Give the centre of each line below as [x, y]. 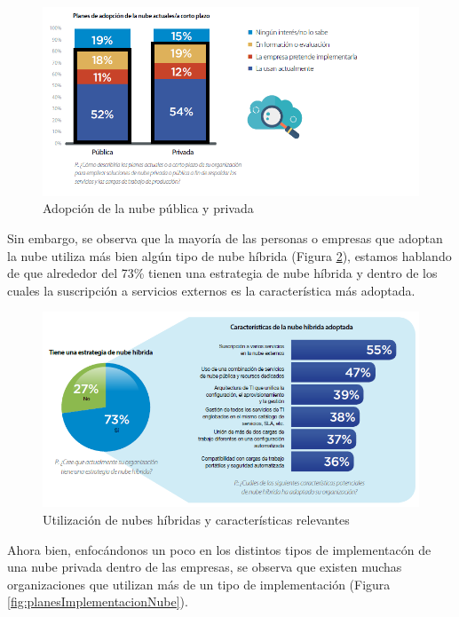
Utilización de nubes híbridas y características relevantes [196, 519]
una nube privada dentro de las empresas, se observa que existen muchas [205, 567]
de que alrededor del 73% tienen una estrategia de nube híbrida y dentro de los [222, 273]
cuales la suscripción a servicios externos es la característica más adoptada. [211, 290]
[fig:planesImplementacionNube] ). [98, 601]
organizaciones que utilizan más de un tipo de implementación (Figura [199, 584]
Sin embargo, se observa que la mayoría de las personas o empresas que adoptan [225, 237]
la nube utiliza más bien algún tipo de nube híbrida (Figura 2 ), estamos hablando [229, 255]
